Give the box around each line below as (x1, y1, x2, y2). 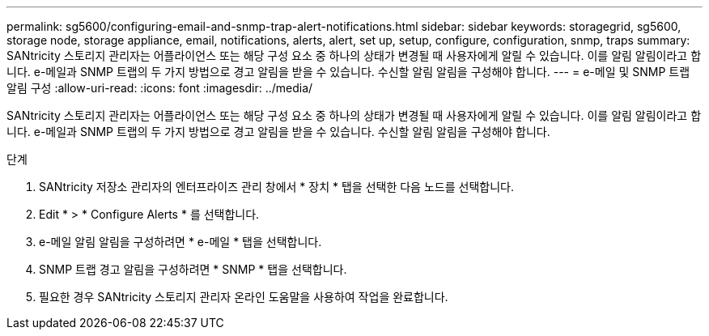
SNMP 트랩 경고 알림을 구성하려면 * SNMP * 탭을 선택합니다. (39, 262, 347, 276)
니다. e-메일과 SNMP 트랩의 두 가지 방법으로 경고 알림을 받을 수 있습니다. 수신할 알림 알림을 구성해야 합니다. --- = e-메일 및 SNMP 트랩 (6, 65, 690, 79)
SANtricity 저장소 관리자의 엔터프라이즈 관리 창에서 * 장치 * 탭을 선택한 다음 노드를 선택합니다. (39, 180, 514, 194)
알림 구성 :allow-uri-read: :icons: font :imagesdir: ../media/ (6, 81, 313, 95)
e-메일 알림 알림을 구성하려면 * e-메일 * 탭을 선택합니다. (39, 235, 322, 249)
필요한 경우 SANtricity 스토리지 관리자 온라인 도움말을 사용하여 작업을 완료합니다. (39, 290, 448, 304)
